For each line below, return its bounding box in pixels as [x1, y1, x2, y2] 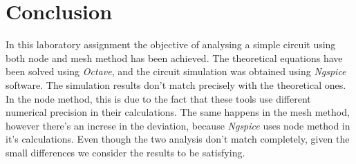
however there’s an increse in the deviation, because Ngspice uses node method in [6, 118, 350, 132]
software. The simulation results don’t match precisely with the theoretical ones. [6, 77, 346, 92]
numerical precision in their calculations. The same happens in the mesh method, [6, 105, 350, 119]
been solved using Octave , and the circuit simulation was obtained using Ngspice [6, 64, 346, 79]
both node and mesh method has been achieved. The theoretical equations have [6, 50, 343, 65]
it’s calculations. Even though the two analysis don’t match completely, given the [6, 132, 350, 146]
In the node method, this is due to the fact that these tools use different [6, 91, 311, 105]
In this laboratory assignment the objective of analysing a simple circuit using [6, 37, 336, 52]
